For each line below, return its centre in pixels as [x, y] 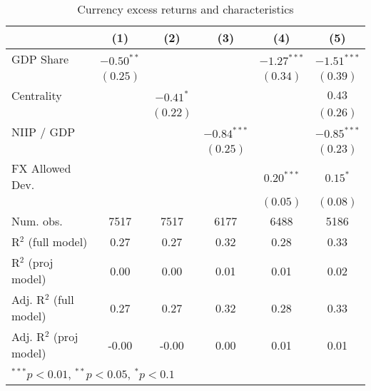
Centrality [37, 95]
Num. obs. [37, 221]
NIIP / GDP [44, 132]
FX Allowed [41, 168]
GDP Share [40, 59]
